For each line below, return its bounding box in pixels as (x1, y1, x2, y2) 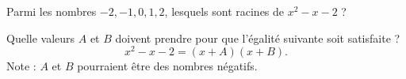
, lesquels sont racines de (164, 3, 285, 19)
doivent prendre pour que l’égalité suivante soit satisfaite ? (115, 29, 400, 46)
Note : (6, 58, 36, 74)
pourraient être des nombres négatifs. (77, 58, 258, 74)
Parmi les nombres (6, 3, 97, 19)
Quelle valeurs (6, 29, 75, 46)
